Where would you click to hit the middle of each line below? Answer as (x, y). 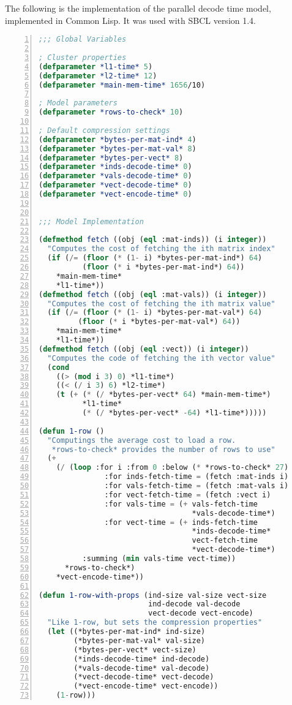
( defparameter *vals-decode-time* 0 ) (115, 176)
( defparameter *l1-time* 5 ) (96, 66)
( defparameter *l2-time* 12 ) (98, 76)
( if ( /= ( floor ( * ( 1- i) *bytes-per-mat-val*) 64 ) (155, 313)
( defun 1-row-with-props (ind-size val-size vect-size (153, 595)
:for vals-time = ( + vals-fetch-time (181, 504)
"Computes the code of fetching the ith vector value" (161, 358)
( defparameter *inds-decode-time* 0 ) (115, 167)
